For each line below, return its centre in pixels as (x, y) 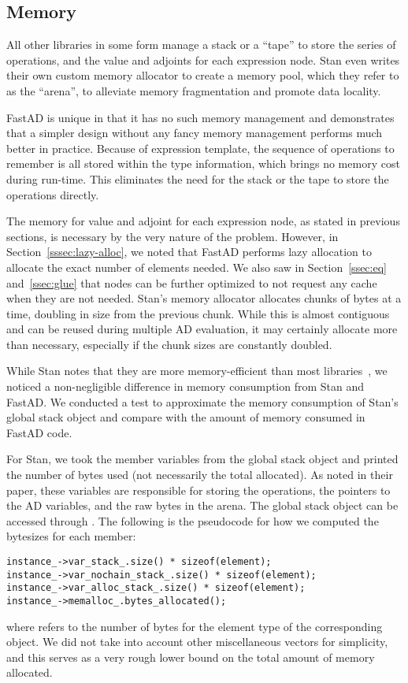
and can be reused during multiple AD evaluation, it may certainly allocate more (202, 329)
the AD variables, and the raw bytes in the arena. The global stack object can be (202, 505)
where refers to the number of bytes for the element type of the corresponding (195, 626)
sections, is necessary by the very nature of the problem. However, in (172, 236)
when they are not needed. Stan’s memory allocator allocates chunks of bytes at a (204, 298)
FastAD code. (39, 432)
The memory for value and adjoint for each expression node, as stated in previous (203, 221)
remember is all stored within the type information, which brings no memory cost (203, 163)
